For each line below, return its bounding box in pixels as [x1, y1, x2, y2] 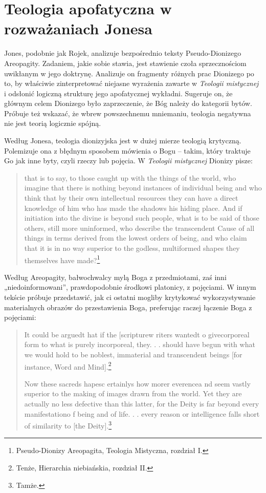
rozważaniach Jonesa [4, 18, 152, 39]
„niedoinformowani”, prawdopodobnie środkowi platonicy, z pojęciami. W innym [4, 282, 256, 292]
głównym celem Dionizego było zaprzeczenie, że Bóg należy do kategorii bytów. [4, 98, 253, 109]
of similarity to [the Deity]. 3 [24, 419, 112, 431]
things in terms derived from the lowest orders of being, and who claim [24, 232, 247, 243]
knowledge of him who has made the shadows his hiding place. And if [24, 202, 242, 213]
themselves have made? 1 [24, 253, 100, 265]
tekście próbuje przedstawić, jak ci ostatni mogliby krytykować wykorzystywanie [4, 292, 256, 303]
